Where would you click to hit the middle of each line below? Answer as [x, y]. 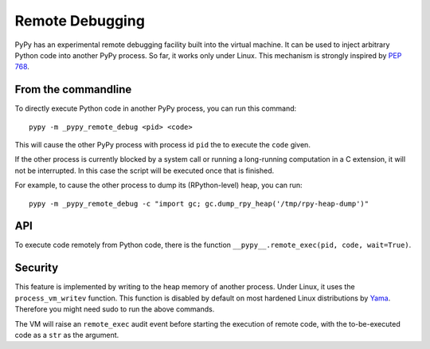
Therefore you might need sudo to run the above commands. [115, 309]
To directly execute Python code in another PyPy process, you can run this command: [156, 108]
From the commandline [73, 90]
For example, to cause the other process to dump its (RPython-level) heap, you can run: [158, 185]
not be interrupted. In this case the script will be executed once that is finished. [145, 171]
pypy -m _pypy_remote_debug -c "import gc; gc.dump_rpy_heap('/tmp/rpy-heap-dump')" [199, 204]
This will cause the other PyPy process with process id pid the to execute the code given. [162, 145]
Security [37, 268]
